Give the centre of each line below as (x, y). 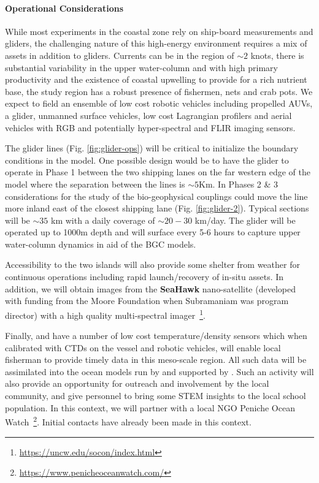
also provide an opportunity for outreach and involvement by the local (137, 383)
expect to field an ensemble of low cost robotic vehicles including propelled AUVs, (159, 103)
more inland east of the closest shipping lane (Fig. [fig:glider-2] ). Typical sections (157, 208)
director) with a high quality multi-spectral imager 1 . (105, 314)
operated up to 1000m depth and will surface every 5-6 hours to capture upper (153, 232)
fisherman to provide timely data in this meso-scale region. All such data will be (156, 359)
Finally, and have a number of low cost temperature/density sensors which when (156, 336)
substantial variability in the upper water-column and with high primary (141, 67)
